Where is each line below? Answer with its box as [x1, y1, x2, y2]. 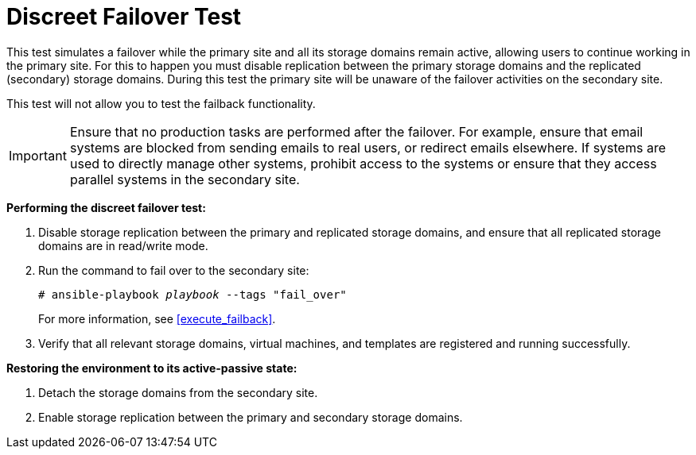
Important [9, 147, 67, 164]
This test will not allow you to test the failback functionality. [6, 96, 316, 110]
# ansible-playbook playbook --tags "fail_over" [38, 287, 347, 301]
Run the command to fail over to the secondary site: [38, 263, 309, 277]
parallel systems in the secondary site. [69, 171, 300, 187]
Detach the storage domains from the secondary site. [38, 385, 318, 399]
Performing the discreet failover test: [6, 200, 206, 214]
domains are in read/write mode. [38, 238, 208, 253]
